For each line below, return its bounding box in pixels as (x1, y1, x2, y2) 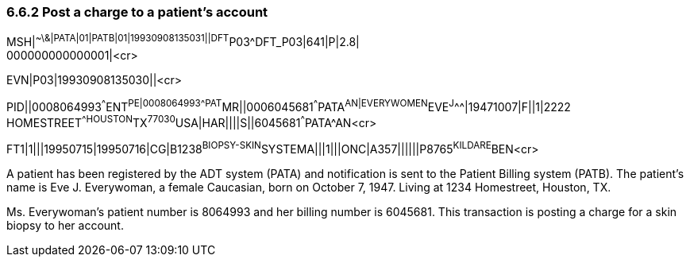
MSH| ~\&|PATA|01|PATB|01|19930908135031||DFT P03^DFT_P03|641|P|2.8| (6, 33, 360, 49)
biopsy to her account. (6, 219, 124, 232)
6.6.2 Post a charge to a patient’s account (6, 4, 268, 20)
